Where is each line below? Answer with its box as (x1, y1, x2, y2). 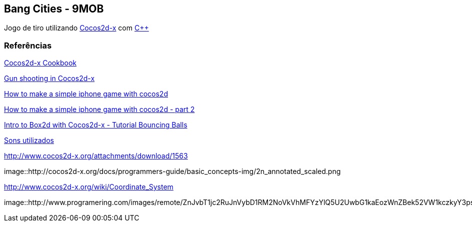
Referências (4, 40, 52, 50)
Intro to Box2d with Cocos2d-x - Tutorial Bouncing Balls (4, 120, 187, 129)
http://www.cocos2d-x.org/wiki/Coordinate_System (4, 182, 173, 191)
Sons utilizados (4, 136, 54, 145)
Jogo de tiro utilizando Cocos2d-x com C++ (4, 23, 149, 32)
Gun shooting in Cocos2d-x (4, 74, 95, 83)
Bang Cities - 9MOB (4, 2, 104, 15)
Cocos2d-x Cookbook (4, 58, 76, 67)
